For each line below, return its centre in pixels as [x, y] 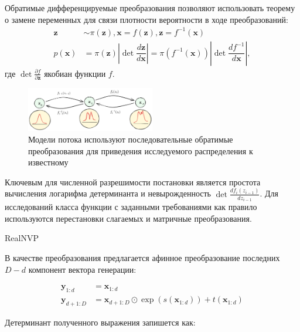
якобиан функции [75, 73]
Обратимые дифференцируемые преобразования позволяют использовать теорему [150, 8]
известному [48, 162]
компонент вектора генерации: [82, 269]
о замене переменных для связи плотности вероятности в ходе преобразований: [146, 19]
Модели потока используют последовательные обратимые [131, 139]
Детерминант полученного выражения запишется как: [100, 322]
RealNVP [22, 238]
